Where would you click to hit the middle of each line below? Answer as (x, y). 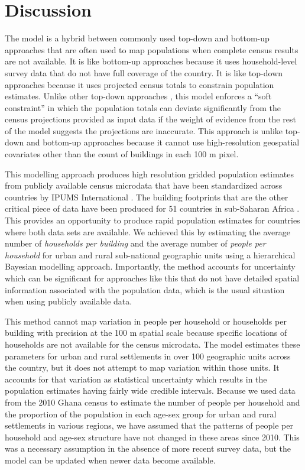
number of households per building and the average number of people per (135, 243)
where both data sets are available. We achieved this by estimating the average (147, 231)
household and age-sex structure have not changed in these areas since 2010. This (152, 437)
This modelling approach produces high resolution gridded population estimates (150, 174)
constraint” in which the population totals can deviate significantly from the (143, 107)
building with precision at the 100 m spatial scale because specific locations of (146, 333)
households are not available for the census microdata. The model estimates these (152, 344)
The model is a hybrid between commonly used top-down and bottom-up (137, 38)
